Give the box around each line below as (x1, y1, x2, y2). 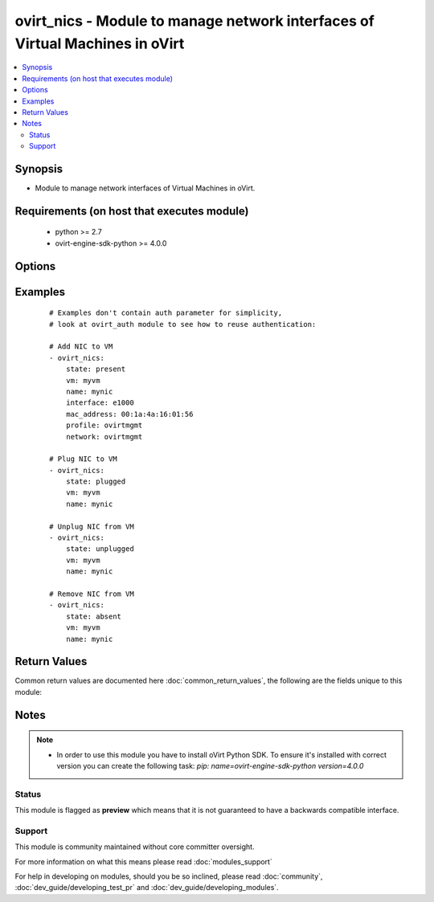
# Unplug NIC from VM (49, 522, 134, 531)
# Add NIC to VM (49, 342, 113, 351)
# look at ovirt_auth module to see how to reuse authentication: (49, 320, 317, 329)
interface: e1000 (65, 398, 134, 407)
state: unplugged (65, 545, 134, 553)
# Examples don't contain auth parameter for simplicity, (49, 308, 283, 317)
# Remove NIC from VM (49, 589, 134, 598)
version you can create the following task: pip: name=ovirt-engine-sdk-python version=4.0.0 (56, 761, 364, 771)
